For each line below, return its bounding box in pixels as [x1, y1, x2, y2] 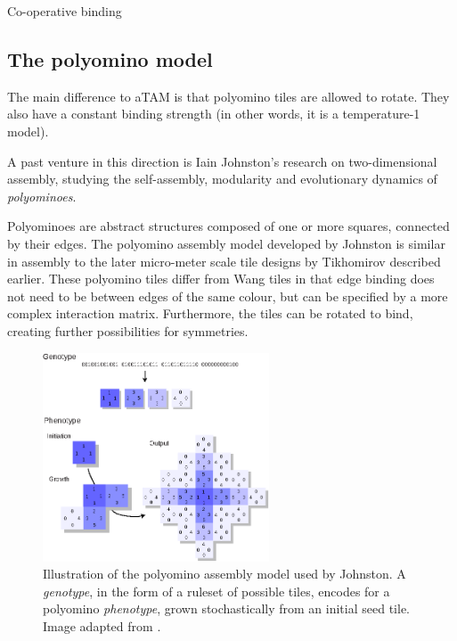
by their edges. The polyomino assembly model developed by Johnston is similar [7, 234, 445, 252]
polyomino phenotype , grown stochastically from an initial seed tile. [43, 599, 410, 618]
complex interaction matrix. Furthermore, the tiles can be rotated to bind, [7, 304, 413, 323]
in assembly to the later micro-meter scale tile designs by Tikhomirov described [7, 251, 441, 270]
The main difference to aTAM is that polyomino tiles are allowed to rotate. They [7, 86, 450, 105]
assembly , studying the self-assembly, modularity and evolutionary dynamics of [7, 169, 437, 188]
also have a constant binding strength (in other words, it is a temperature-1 [7, 104, 420, 123]
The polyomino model [7, 45, 213, 72]
